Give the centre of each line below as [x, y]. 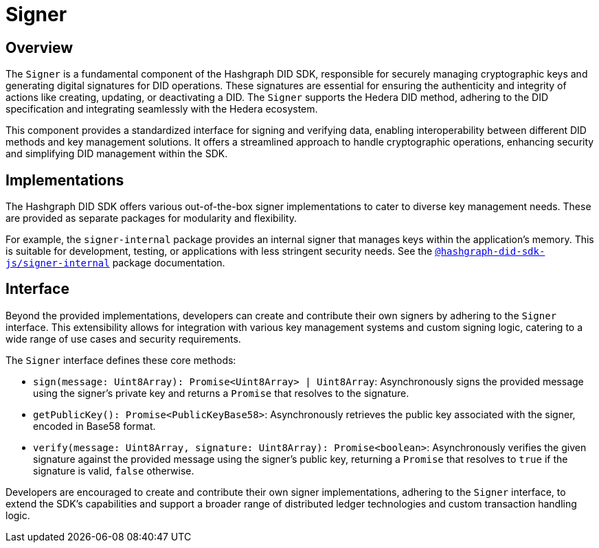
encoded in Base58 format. [94, 426]
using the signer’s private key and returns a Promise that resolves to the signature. [221, 393]
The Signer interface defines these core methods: [121, 360]
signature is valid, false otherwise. [114, 470]
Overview [39, 47]
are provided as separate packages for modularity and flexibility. [151, 218]
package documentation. [169, 263]
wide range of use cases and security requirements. [123, 339]
